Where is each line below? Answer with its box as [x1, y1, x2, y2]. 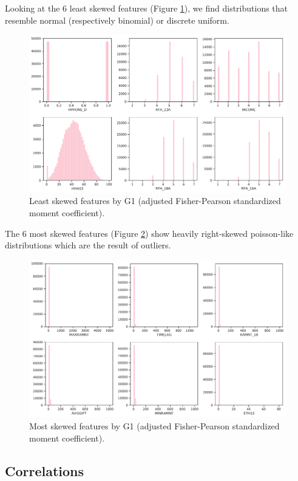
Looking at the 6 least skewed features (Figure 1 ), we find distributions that [5, 2, 288, 14]
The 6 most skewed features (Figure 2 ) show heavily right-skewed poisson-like [5, 227, 294, 239]
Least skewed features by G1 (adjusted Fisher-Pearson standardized [29, 194, 281, 207]
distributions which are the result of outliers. [5, 239, 171, 251]
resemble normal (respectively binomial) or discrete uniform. [5, 13, 229, 26]
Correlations [5, 461, 84, 480]
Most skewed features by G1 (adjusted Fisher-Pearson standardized [29, 419, 280, 432]
